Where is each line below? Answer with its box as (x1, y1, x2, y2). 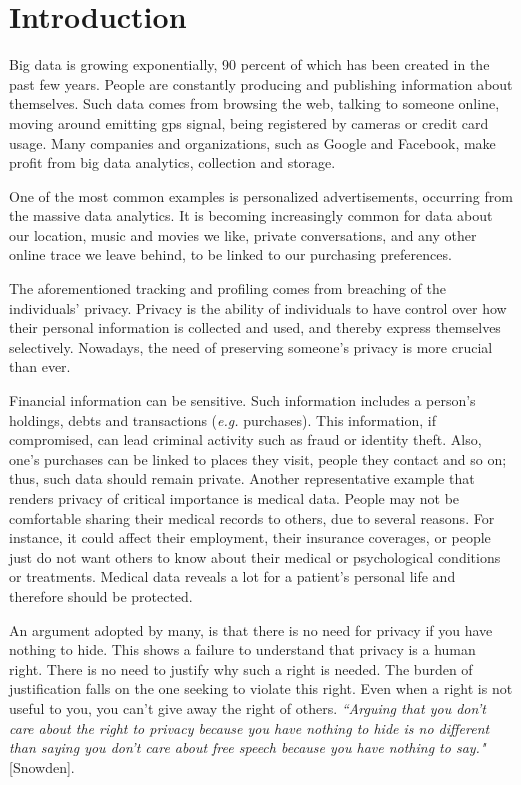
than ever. (9, 356, 71, 377)
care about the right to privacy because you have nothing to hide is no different (9, 717, 490, 738)
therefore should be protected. (9, 585, 193, 606)
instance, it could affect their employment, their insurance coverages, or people (9, 527, 491, 548)
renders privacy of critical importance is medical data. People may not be (9, 488, 460, 508)
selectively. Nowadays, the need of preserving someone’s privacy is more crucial (9, 336, 493, 357)
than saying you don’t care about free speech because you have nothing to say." (9, 737, 486, 758)
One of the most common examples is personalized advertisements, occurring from (9, 185, 513, 206)
